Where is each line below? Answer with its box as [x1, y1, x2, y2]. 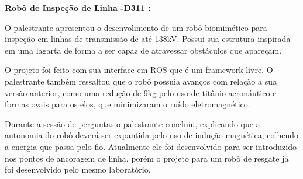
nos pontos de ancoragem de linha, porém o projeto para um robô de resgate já [5, 152, 289, 164]
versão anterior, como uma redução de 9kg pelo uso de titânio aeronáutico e [5, 86, 277, 99]
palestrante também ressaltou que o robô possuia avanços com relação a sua [5, 75, 277, 87]
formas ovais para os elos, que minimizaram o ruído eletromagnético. [5, 98, 250, 110]
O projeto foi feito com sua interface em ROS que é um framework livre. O [5, 64, 273, 76]
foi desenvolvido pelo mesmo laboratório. [5, 163, 151, 176]
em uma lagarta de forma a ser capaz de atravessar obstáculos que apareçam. [5, 44, 282, 56]
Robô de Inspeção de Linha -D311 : [5, 2, 151, 13]
